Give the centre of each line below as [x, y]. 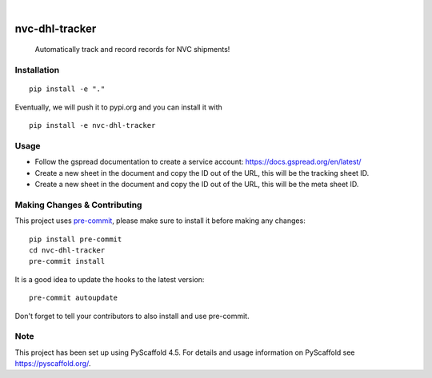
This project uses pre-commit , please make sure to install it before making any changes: [160, 221]
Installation [37, 70]
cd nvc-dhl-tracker [67, 250]
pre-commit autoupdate [74, 298]
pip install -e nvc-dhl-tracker [92, 125]
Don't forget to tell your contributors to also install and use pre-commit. [132, 316]
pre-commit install [67, 261]
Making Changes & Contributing [78, 205]
